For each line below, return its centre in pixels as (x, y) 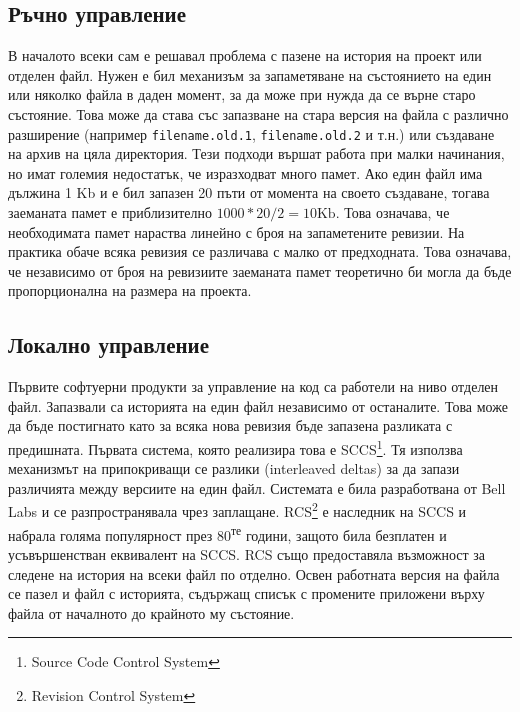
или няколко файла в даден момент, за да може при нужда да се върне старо (242, 94)
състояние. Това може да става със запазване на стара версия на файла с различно (258, 113)
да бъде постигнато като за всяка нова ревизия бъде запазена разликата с (230, 425)
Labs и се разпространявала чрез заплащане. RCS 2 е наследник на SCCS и (237, 510)
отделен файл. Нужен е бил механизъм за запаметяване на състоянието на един (250, 74)
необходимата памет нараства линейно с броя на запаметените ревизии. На (236, 231)
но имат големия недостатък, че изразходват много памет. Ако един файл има (245, 172)
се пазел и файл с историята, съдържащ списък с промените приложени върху (246, 593)
